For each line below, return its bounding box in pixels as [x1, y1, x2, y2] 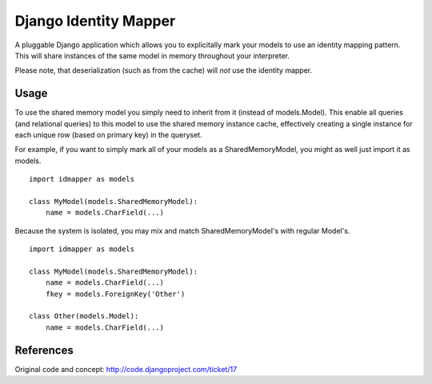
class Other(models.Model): [29, 312, 139, 321]
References [14, 343, 74, 357]
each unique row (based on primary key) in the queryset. [14, 130, 203, 140]
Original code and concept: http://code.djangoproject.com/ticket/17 [14, 364, 238, 374]
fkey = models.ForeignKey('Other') [45, 289, 186, 298]
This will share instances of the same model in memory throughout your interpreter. [14, 50, 290, 60]
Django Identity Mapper [14, 12, 176, 30]
